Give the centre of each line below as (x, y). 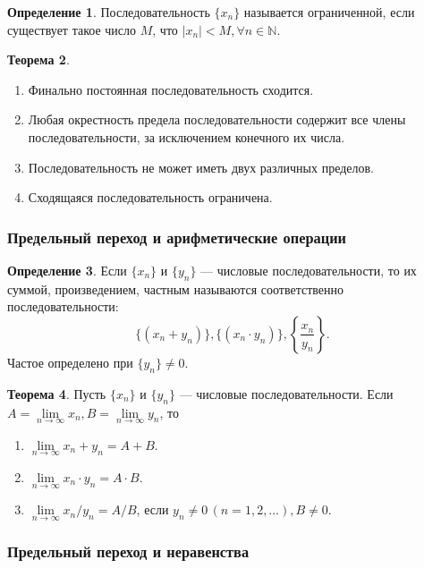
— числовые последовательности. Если (286, 393)
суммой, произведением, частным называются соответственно (176, 288)
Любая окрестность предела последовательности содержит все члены (217, 119)
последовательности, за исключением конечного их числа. (187, 136)
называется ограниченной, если (329, 12)
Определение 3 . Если (67, 270)
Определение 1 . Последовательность (109, 12)
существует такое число (72, 29)
